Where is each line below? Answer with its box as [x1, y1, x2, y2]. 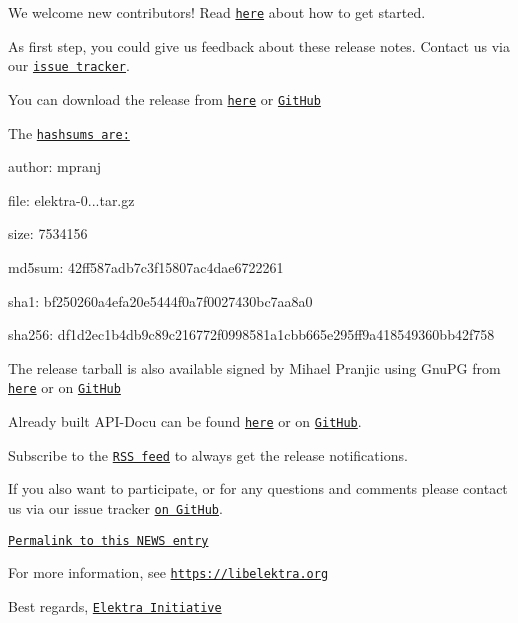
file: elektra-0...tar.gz [8, 189, 135, 210]
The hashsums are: [8, 122, 130, 143]
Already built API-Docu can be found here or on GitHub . [8, 411, 362, 432]
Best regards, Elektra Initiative [8, 595, 222, 616]
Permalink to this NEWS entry [8, 533, 209, 548]
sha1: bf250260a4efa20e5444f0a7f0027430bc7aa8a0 [8, 290, 313, 311]
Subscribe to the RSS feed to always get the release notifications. [8, 444, 408, 465]
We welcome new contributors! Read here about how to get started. [8, 2, 426, 22]
